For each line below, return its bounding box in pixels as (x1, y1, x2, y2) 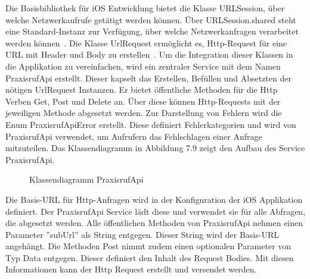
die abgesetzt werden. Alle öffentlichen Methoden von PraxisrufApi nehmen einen (5, 217, 303, 229)
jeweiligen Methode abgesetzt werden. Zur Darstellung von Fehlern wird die (5, 106, 282, 119)
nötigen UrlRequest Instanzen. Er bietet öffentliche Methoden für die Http (5, 83, 278, 96)
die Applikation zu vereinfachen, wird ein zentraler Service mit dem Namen (5, 59, 281, 72)
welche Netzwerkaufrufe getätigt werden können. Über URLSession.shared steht (5, 13, 296, 26)
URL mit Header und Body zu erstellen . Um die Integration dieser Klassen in (5, 48, 293, 61)
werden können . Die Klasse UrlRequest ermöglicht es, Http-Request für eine (5, 36, 287, 49)
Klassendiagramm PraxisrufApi (29, 173, 144, 186)
